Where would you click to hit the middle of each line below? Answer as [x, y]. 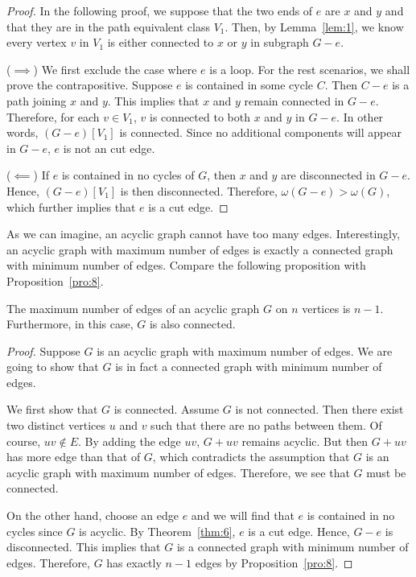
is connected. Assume [167, 409]
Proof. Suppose [43, 350]
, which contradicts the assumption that [251, 457]
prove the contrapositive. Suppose [90, 85]
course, [24, 441]
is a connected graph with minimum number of [292, 547]
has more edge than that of [74, 457]
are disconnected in [328, 175]
